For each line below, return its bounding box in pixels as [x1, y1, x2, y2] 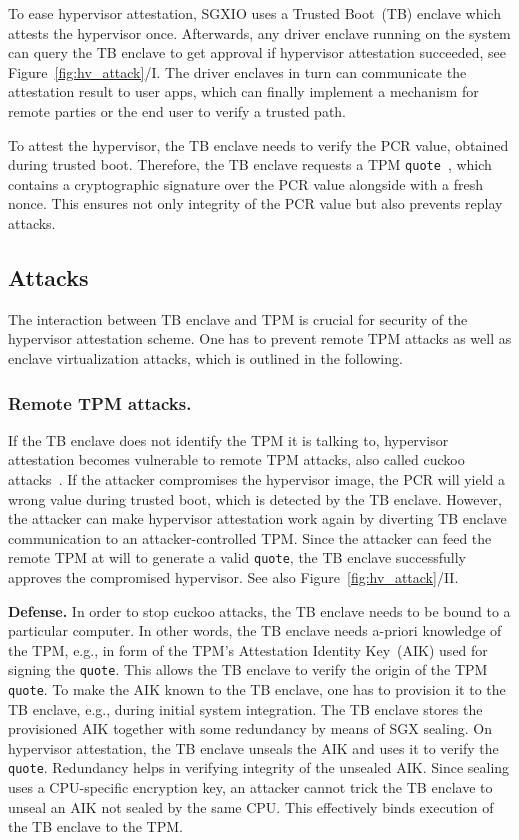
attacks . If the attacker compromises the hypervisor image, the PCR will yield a [8, 468, 506, 489]
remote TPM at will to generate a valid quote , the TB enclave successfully [8, 547, 466, 568]
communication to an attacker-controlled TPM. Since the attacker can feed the [8, 527, 492, 548]
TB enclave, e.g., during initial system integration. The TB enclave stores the [8, 698, 483, 719]
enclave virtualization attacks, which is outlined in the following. [8, 347, 403, 368]
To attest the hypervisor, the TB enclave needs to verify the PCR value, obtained [8, 134, 509, 155]
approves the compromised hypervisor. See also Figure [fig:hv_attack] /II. [8, 567, 459, 588]
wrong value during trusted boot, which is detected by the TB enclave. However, [8, 488, 502, 509]
